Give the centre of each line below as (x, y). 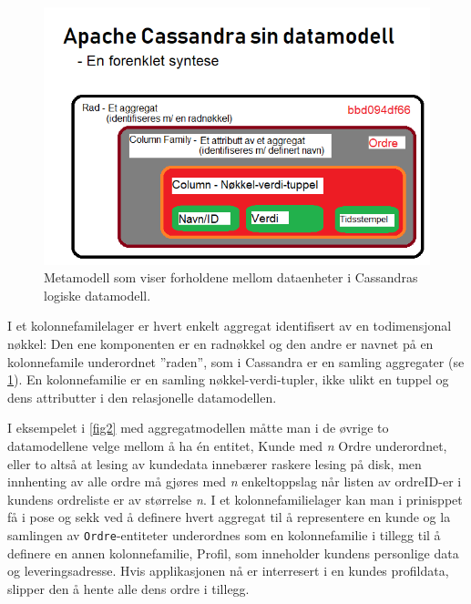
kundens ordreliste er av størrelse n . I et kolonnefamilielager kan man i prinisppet (235, 499)
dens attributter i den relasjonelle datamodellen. (142, 397)
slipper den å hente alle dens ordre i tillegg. (128, 588)
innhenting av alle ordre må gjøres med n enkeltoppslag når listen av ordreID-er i (235, 481)
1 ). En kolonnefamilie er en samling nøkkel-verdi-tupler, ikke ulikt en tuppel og (228, 379)
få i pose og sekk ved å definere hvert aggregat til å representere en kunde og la (229, 517)
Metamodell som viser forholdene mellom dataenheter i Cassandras (231, 277)
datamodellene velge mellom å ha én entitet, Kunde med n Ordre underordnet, (227, 445)
